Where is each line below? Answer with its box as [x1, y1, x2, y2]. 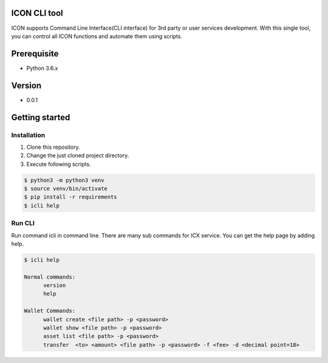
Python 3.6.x [26, 64, 58, 72]
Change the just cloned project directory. [26, 152, 129, 159]
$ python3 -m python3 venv [24, 177, 104, 183]
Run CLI [11, 219, 35, 228]
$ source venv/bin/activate [24, 185, 108, 192]
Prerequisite [11, 49, 59, 59]
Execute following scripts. [26, 160, 91, 168]
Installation [11, 131, 46, 139]
